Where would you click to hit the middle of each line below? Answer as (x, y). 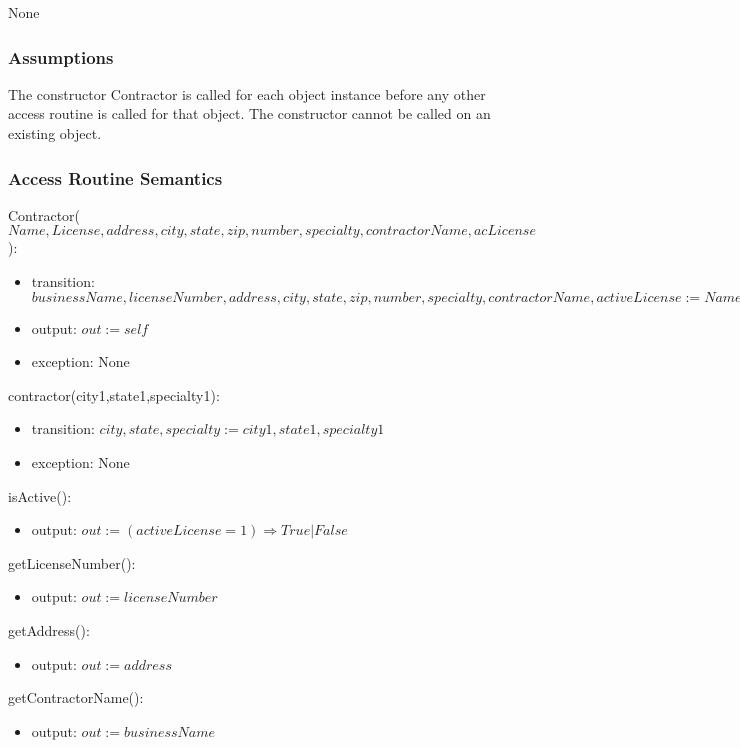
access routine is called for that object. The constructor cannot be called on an (249, 113)
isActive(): (40, 495)
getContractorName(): (76, 697)
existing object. (55, 133)
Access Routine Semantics (115, 177)
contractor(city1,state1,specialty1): (114, 394)
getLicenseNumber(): (72, 562)
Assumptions (61, 56)
